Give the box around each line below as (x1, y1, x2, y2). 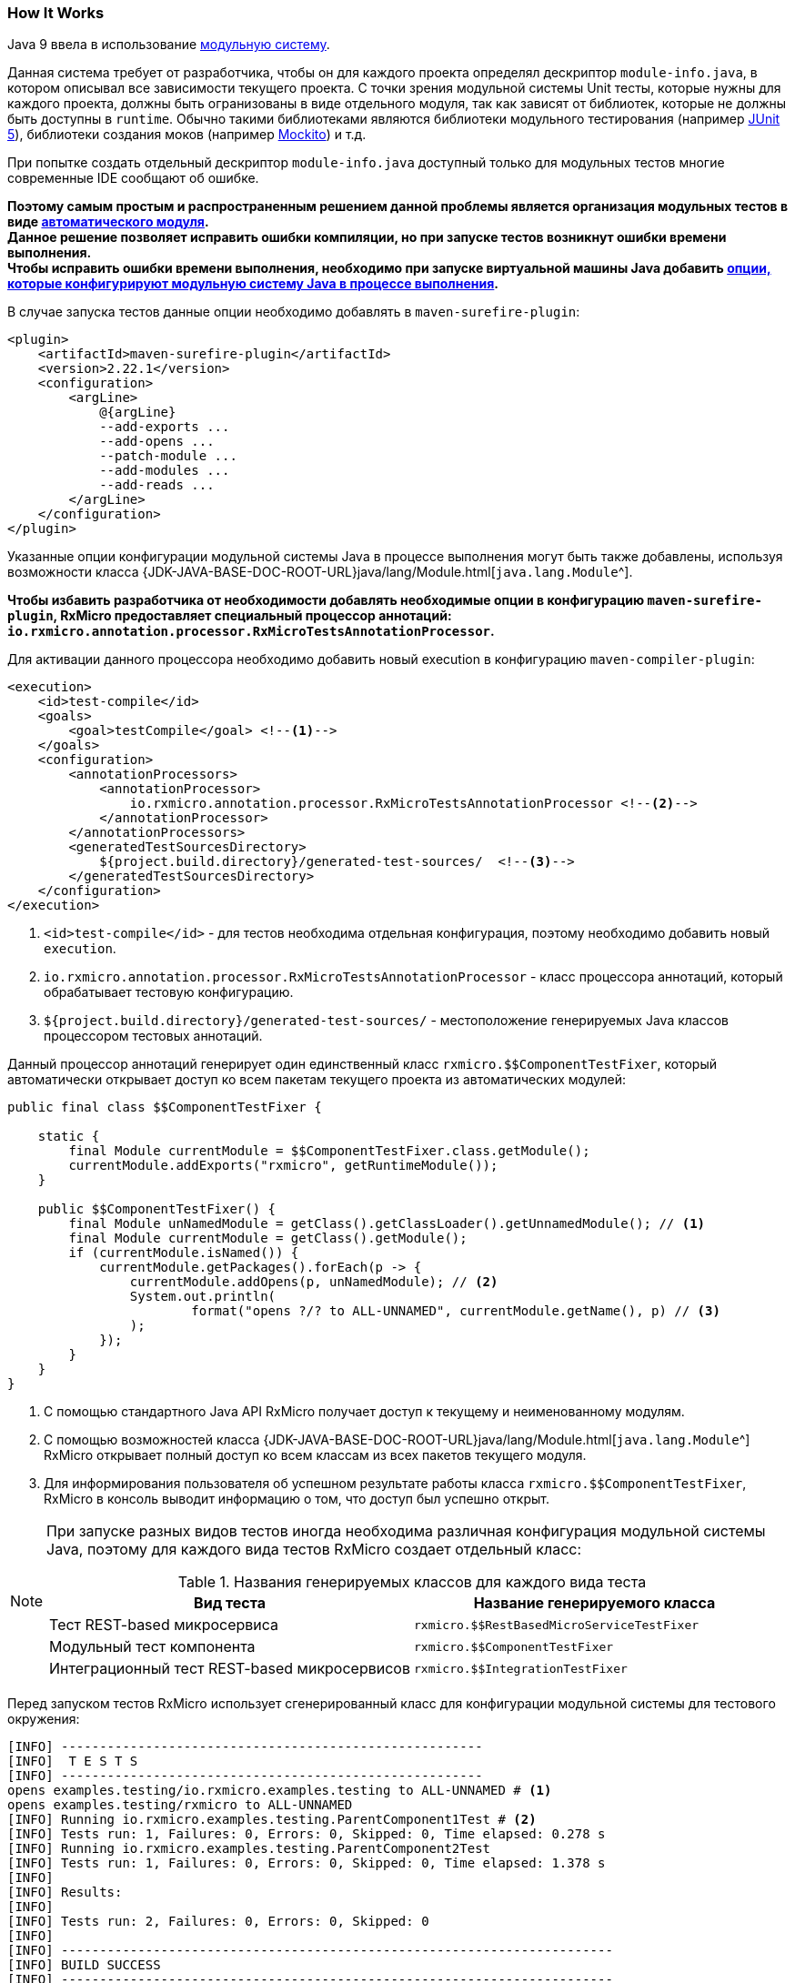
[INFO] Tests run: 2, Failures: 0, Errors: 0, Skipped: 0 (7, 1914, 429, 1929)
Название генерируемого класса (473, 1594, 716, 1613)
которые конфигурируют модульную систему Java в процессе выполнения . (7, 276, 499, 292)
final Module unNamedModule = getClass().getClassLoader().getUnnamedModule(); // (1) (68, 1216, 706, 1232)
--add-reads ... (99, 478, 215, 493)
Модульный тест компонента (49, 1637, 256, 1656)
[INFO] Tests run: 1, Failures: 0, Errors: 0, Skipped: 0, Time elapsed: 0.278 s (7, 1827, 606, 1842)
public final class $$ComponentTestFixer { (7, 1100, 322, 1115)
